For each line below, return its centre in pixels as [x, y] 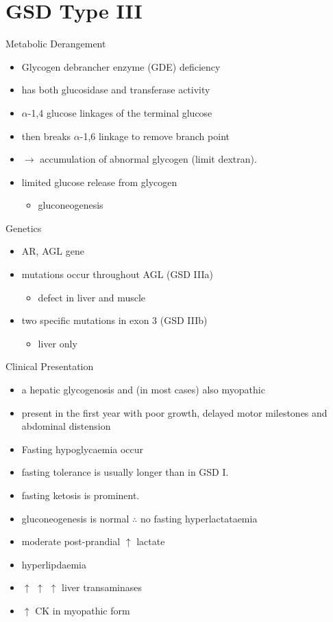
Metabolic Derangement [56, 44]
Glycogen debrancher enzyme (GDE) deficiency [121, 66]
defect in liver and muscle [92, 297]
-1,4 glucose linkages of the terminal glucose [120, 112]
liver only [58, 343]
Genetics [24, 228]
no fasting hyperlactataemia [199, 518]
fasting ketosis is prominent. [81, 495]
